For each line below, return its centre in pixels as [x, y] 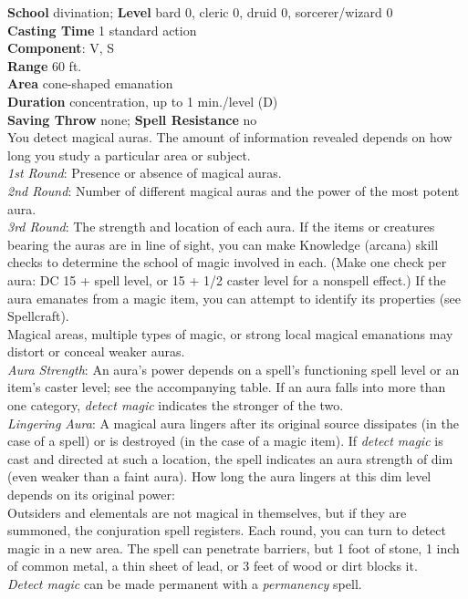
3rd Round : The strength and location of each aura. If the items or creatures [221, 227]
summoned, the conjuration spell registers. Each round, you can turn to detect [227, 530]
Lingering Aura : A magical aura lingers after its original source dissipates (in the [233, 423]
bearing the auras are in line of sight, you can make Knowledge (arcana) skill [223, 244]
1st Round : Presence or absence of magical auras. [145, 173]
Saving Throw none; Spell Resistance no [132, 119]
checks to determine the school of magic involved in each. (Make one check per [227, 262]
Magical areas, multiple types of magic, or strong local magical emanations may [230, 333]
